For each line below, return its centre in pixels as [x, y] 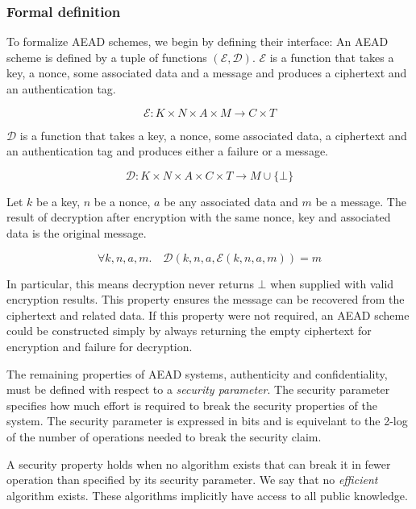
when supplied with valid [332, 283]
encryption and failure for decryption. [100, 346]
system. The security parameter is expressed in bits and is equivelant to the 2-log [207, 421]
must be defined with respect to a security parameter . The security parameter [198, 389]
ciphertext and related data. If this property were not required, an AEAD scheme [208, 315]
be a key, [58, 201]
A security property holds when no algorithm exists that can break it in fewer [199, 463]
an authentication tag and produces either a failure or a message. [167, 151]
